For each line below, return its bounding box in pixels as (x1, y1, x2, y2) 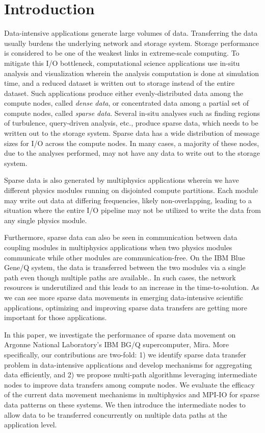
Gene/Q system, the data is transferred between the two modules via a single (4, 262, 246, 273)
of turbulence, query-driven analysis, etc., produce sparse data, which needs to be (4, 117, 258, 128)
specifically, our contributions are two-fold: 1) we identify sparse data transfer (4, 349, 247, 359)
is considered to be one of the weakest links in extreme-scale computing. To (4, 47, 240, 58)
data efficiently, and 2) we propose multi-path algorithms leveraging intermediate (4, 369, 257, 380)
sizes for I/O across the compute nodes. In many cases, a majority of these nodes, (4, 137, 259, 148)
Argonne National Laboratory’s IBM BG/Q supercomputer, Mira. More (4, 339, 229, 350)
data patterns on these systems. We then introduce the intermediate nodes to (4, 399, 246, 410)
